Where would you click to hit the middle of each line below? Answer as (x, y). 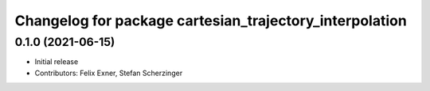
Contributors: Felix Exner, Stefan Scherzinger (109, 73)
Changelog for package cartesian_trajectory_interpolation (211, 21)
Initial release (57, 62)
